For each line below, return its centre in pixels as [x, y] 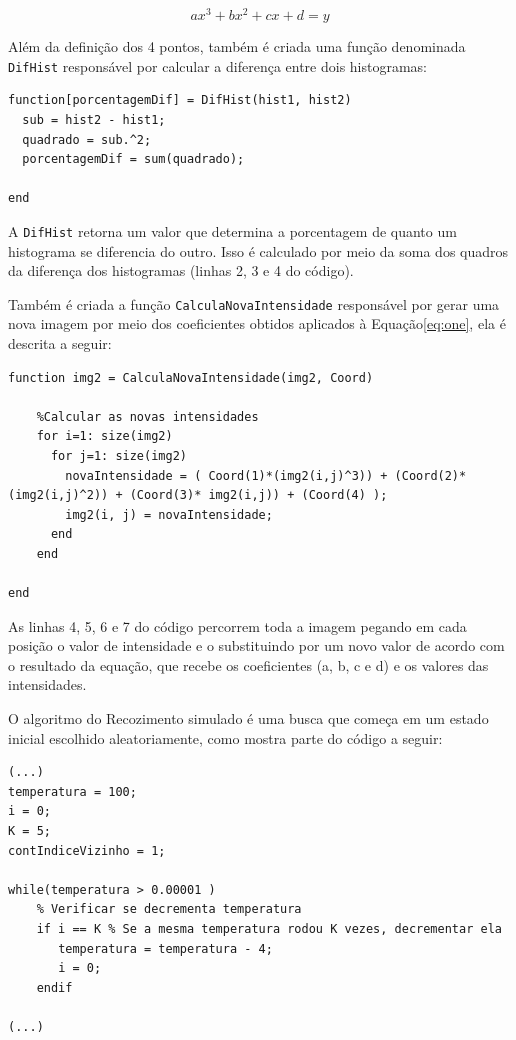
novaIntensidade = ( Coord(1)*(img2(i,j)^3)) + [226, 475]
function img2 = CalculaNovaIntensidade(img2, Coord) [191, 377]
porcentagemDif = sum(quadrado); [133, 159]
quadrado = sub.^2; [87, 139]
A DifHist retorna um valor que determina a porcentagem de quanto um [232, 230]
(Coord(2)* [430, 475]
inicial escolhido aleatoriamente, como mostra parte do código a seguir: [225, 737]
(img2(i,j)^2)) [58, 495]
